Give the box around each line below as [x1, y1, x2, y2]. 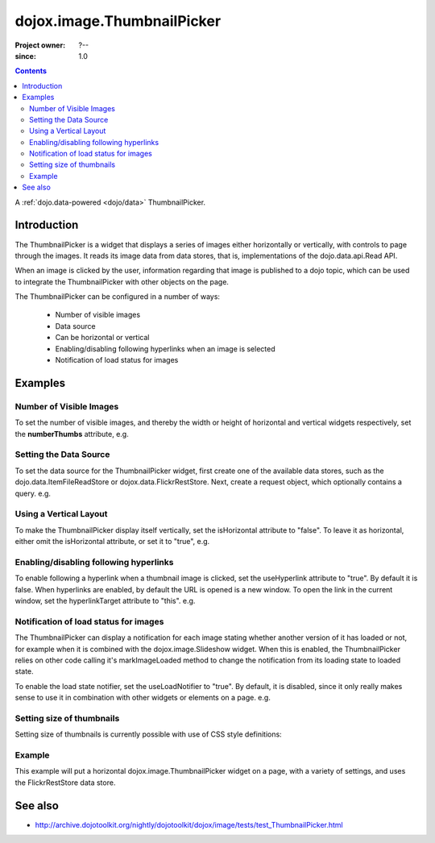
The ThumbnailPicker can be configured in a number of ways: [14, 292, 221, 301]
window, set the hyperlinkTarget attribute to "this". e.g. [14, 596, 196, 605]
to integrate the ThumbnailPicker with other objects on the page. [14, 276, 230, 286]
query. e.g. [14, 488, 52, 498]
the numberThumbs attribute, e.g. [14, 429, 129, 438]
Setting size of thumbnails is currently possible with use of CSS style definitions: [14, 729, 282, 739]
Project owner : [14, 40, 66, 50]
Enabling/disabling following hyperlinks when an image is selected [55, 343, 275, 354]
